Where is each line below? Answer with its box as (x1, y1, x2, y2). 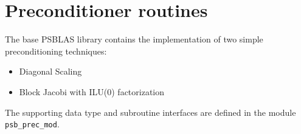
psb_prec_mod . (5, 118, 60, 130)
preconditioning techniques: (5, 44, 107, 57)
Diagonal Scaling (19, 65, 82, 78)
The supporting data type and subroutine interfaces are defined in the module (5, 106, 296, 118)
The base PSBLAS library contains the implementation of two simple (5, 33, 263, 45)
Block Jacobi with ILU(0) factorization (19, 85, 165, 98)
